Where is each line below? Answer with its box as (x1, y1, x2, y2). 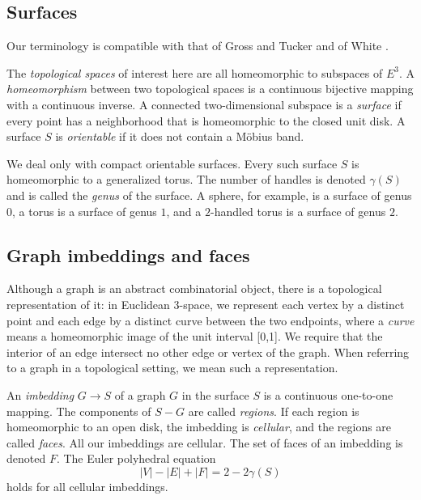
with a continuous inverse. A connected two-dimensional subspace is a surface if (6, 95, 402, 112)
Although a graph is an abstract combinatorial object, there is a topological (6, 280, 382, 297)
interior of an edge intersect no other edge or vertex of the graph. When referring (6, 343, 410, 360)
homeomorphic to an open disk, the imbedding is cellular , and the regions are (6, 418, 392, 435)
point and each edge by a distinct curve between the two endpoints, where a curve (6, 311, 415, 328)
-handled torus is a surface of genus (210, 202, 386, 219)
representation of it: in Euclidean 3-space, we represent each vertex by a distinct (6, 295, 405, 312)
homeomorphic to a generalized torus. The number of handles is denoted (6, 171, 366, 188)
